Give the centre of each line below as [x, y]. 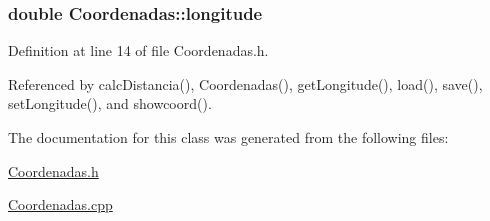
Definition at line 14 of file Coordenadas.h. [138, 50]
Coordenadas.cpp [60, 204]
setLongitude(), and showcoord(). [110, 103]
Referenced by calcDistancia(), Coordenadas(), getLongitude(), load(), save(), [245, 83]
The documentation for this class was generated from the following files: [228, 137]
